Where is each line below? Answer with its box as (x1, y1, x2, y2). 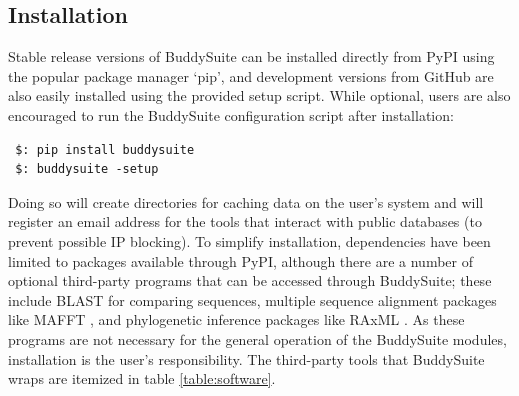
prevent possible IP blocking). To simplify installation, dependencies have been (8, 230, 491, 251)
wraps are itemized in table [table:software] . (8, 368, 276, 389)
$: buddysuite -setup (15, 162, 159, 177)
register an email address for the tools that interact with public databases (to (8, 211, 482, 232)
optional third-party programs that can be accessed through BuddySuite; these (8, 270, 492, 291)
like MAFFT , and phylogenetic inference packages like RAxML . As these (8, 309, 465, 330)
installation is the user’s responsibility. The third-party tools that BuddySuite (8, 348, 485, 369)
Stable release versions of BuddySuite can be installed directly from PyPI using (8, 46, 495, 67)
